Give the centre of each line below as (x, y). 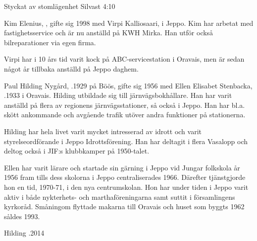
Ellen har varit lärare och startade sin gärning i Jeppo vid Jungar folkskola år (122, 167)
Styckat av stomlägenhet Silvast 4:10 (60, 6)
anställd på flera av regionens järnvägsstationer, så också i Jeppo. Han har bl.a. (125, 105)
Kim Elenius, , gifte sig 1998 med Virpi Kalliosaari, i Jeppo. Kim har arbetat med (129, 23)
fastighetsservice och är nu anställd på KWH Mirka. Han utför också (109, 33)
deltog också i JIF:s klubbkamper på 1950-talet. (77, 151)
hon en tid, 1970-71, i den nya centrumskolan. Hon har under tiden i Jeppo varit (126, 187)
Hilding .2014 (24, 233)
